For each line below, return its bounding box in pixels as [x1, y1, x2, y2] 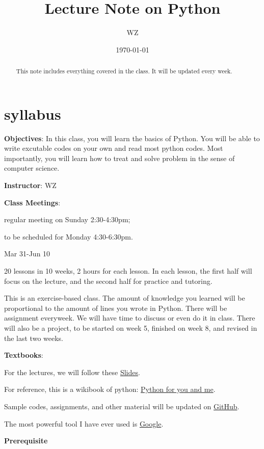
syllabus [4, 103, 61, 124]
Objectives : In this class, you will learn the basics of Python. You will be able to [4, 133, 260, 143]
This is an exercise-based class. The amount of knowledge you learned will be [4, 293, 245, 303]
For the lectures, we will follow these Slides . [4, 366, 140, 377]
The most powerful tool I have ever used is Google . [4, 418, 164, 429]
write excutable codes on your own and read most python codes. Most [4, 143, 223, 153]
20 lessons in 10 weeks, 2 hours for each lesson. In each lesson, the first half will [4, 266, 252, 276]
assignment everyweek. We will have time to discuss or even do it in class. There [4, 312, 255, 323]
